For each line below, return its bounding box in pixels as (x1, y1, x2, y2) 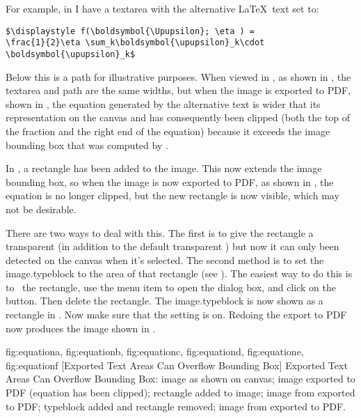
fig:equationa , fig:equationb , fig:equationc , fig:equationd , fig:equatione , (6, 344, 304, 359)
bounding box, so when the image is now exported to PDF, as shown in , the (6, 174, 334, 189)
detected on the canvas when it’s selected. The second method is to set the (6, 252, 324, 267)
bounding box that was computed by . (6, 137, 168, 152)
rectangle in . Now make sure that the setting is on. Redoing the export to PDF (6, 307, 347, 322)
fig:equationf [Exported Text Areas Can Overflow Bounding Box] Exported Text (6, 357, 348, 372)
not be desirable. (6, 201, 77, 216)
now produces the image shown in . (6, 320, 156, 335)
